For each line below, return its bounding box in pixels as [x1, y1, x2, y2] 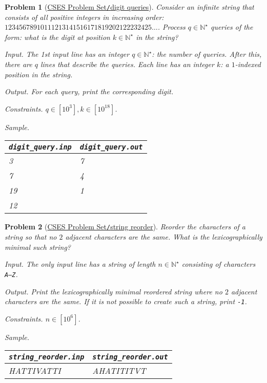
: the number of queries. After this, [152, 49, 262, 59]
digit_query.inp [9, 143, 72, 152]
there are [5, 59, 32, 70]
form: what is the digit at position [5, 31, 110, 42]
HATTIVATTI [9, 365, 61, 377]
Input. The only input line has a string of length [5, 259, 156, 269]
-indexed [235, 59, 261, 70]
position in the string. [5, 69, 73, 79]
